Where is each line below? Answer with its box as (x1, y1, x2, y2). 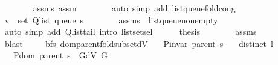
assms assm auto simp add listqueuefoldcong (33, 2, 236, 14)
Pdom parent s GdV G (13, 49, 108, 61)
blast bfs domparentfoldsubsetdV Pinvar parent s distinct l (4, 37, 273, 49)
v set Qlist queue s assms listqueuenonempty (4, 13, 218, 26)
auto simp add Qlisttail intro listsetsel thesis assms (4, 25, 257, 38)
